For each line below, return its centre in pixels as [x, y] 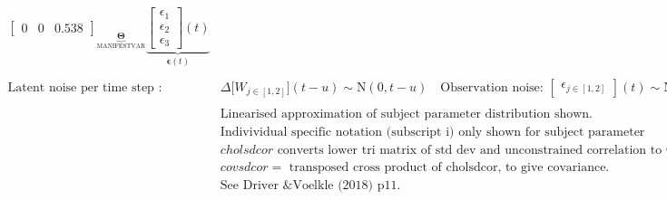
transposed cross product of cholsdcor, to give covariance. [449, 168]
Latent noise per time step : [85, 87]
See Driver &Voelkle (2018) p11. [310, 186]
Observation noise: [492, 87]
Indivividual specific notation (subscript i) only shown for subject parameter [432, 133]
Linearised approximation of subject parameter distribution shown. [406, 114]
